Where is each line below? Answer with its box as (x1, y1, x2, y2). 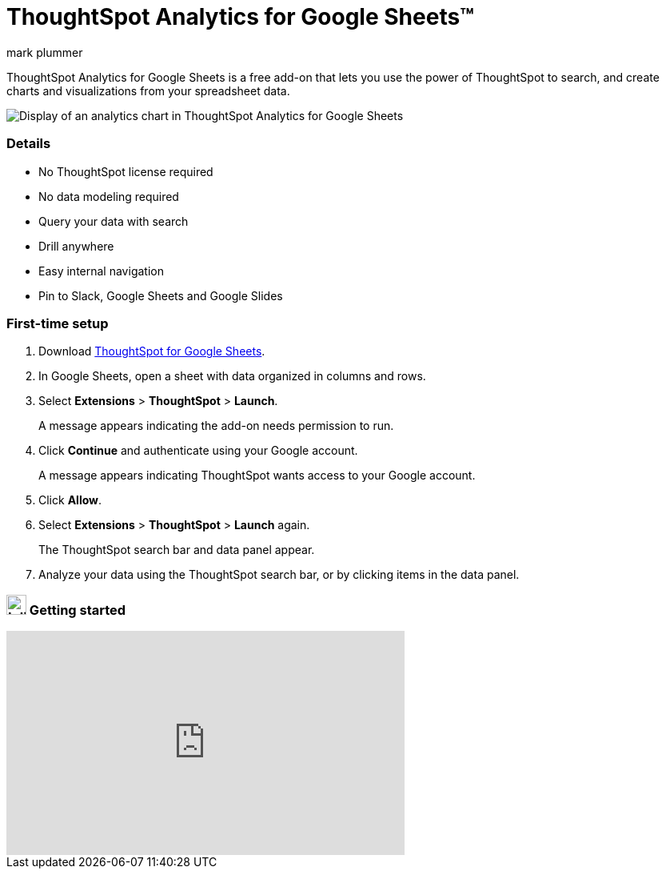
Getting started (29, 601, 126, 618)
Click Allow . (38, 493, 102, 508)
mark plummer (6, 45, 83, 59)
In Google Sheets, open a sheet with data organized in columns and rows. (38, 369, 426, 383)
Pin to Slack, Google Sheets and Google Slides (38, 288, 283, 303)
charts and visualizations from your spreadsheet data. (6, 83, 290, 98)
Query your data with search (38, 214, 189, 228)
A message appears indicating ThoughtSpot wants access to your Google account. (38, 468, 476, 483)
